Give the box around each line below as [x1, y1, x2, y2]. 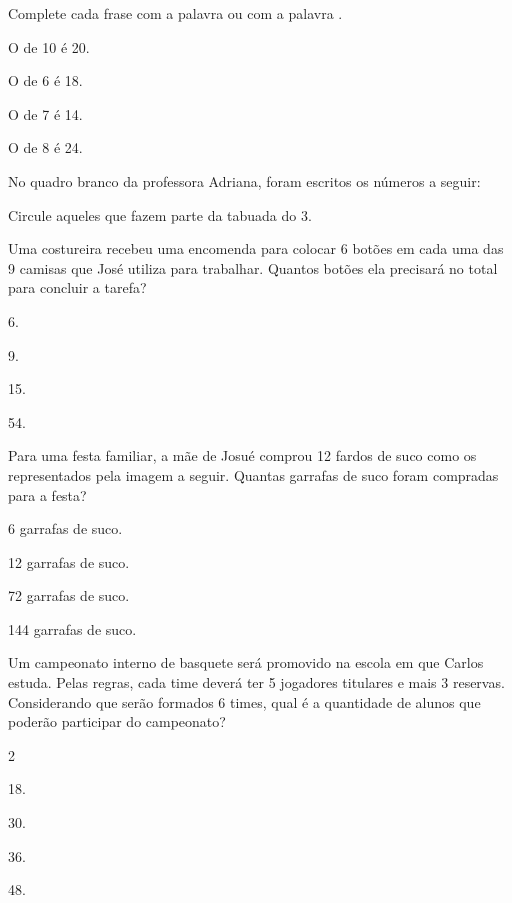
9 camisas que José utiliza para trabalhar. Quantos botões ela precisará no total [8, 257, 498, 278]
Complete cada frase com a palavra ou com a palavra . [8, 3, 343, 23]
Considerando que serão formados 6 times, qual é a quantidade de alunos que [8, 691, 481, 712]
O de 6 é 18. [8, 70, 83, 91]
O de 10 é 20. [8, 36, 90, 57]
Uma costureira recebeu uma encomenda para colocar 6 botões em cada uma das [8, 238, 504, 259]
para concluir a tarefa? [8, 277, 147, 298]
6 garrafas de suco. [8, 518, 123, 539]
